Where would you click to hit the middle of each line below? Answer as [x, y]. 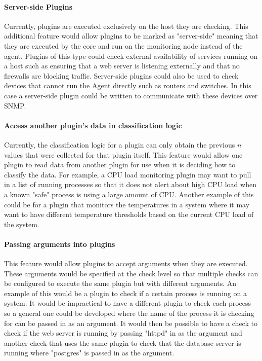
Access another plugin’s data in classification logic [93, 125]
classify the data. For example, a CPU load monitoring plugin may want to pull [128, 174]
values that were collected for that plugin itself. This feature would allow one [123, 154]
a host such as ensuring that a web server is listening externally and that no [122, 66]
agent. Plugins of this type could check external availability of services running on [131, 56]
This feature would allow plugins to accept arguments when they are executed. [126, 263]
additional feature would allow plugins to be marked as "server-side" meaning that [131, 36]
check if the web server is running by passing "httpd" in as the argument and [123, 333]
